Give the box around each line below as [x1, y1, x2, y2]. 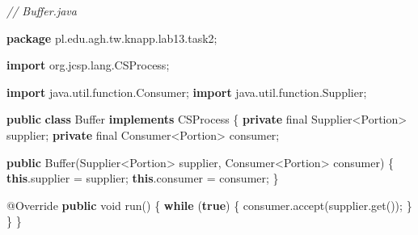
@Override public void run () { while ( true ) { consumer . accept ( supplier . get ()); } [6, 196, 412, 213]
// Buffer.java [6, 2, 77, 19]
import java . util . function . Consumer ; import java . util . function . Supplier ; [6, 83, 367, 100]
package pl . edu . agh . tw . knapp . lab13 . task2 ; [6, 29, 217, 46]
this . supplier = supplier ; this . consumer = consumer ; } [6, 170, 279, 187]
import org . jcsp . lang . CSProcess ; [6, 57, 170, 73]
